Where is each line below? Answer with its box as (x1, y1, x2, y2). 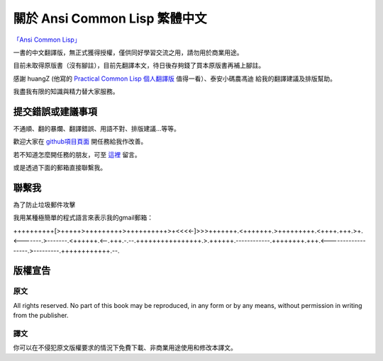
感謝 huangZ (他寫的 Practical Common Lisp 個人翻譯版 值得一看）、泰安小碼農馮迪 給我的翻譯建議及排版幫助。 (13, 74, 337, 83)
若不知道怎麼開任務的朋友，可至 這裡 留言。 (13, 150, 141, 159)
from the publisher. (13, 311, 69, 320)
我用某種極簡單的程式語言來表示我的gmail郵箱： (13, 213, 154, 222)
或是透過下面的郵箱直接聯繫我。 (13, 164, 106, 172)
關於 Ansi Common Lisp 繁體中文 (13, 11, 207, 26)
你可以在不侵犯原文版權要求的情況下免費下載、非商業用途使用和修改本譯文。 (13, 343, 237, 352)
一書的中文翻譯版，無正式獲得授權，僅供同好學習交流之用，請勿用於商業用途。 (13, 48, 243, 57)
